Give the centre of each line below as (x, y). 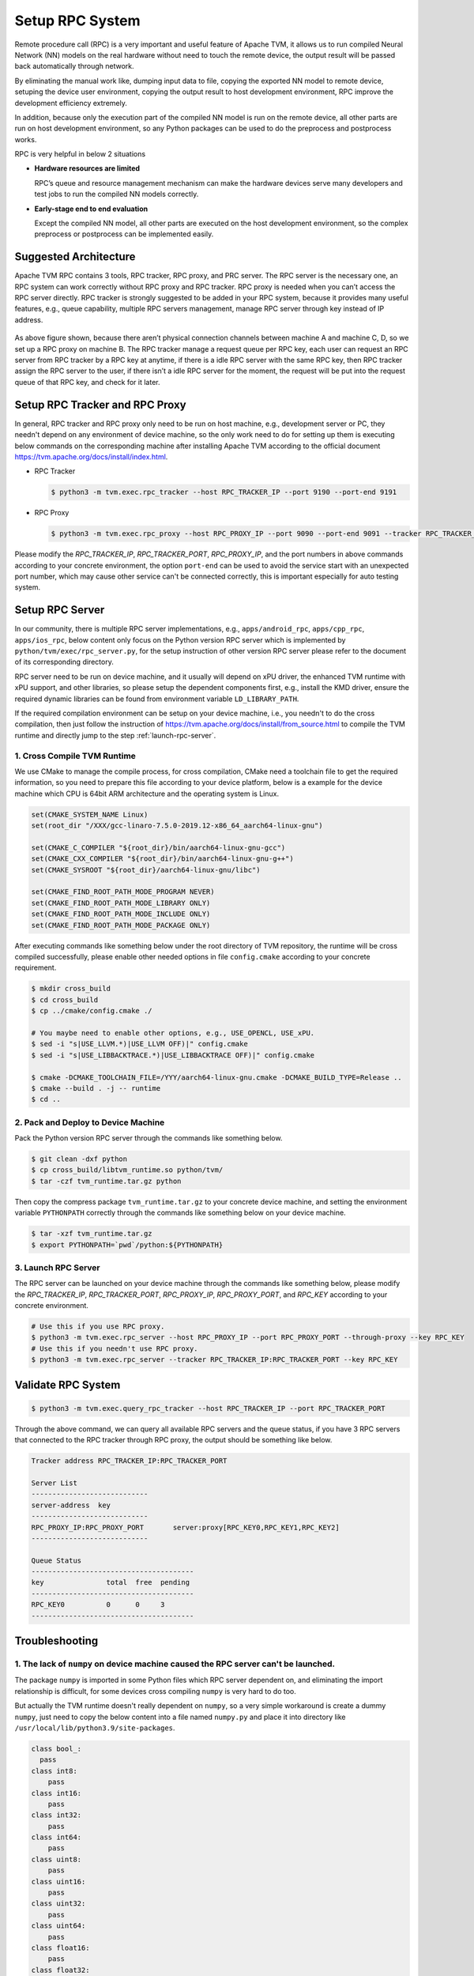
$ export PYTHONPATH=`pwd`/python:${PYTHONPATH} (127, 1244)
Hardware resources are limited (87, 168)
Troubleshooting (56, 1641)
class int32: (56, 1815)
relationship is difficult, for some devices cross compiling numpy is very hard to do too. (155, 1691)
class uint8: (56, 1859)
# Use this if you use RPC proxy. (98, 1327)
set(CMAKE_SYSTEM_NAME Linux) (90, 815)
